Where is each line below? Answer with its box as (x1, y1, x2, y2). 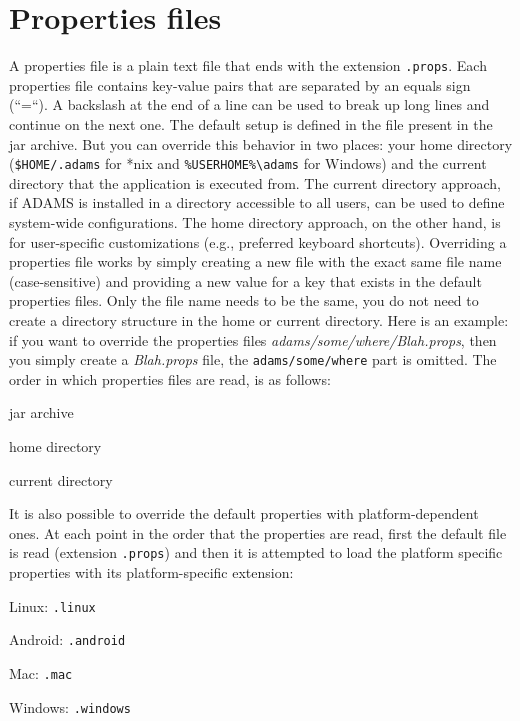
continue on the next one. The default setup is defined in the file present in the (9, 113, 493, 134)
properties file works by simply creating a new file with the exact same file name (9, 251, 502, 272)
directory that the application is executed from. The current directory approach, (9, 172, 501, 193)
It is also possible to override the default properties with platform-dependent (9, 503, 479, 524)
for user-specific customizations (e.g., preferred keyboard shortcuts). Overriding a (9, 231, 507, 252)
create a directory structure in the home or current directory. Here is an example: (9, 309, 509, 330)
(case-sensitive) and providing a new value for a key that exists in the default (9, 270, 482, 291)
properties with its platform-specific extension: (9, 562, 294, 583)
